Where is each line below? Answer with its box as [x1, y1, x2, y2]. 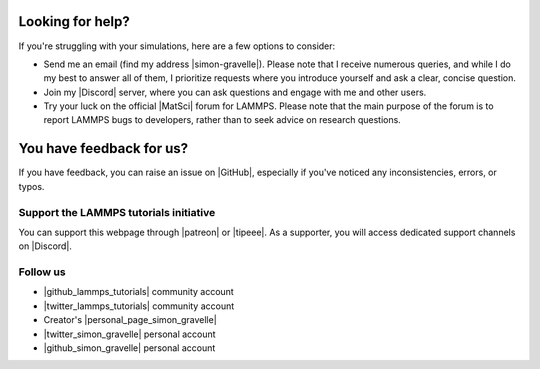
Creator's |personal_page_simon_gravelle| [43, 314, 217, 326]
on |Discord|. [18, 240, 72, 252]
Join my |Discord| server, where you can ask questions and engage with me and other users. [43, 86, 427, 98]
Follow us [18, 265, 66, 279]
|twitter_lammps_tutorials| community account [43, 300, 235, 312]
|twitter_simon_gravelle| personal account [43, 328, 216, 340]
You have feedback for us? [18, 140, 189, 157]
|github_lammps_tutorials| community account [43, 286, 234, 298]
